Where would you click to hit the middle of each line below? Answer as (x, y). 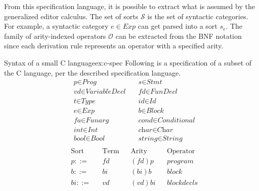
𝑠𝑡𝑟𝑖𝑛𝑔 (148, 139)
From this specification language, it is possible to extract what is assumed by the (129, 6)
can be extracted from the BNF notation (179, 36)
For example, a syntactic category (56, 26)
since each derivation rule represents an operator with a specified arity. (114, 46)
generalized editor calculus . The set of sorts (71, 16)
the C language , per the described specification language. (93, 72)
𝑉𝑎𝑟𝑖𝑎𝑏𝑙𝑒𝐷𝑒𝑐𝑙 (106, 92)
